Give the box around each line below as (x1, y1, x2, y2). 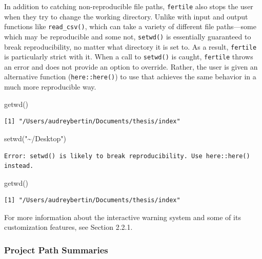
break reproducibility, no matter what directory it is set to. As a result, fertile (4, 41, 257, 52)
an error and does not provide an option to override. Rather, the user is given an (4, 61, 258, 72)
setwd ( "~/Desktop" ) (4, 133, 66, 143)
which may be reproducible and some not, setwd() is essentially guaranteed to (4, 31, 251, 41)
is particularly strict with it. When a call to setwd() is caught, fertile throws (4, 51, 253, 62)
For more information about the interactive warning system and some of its (4, 211, 241, 222)
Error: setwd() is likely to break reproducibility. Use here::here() (4, 152, 250, 160)
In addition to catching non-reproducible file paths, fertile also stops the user (4, 1, 253, 11)
